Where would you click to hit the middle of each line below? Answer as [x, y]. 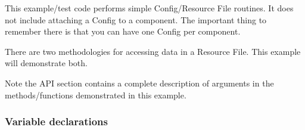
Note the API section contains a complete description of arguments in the [139, 83]
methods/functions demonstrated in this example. [96, 95]
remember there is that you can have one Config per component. [123, 31]
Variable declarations [56, 121]
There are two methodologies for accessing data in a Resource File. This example [153, 51]
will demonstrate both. [46, 63]
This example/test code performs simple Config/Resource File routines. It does [149, 8]
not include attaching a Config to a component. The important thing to [136, 19]
